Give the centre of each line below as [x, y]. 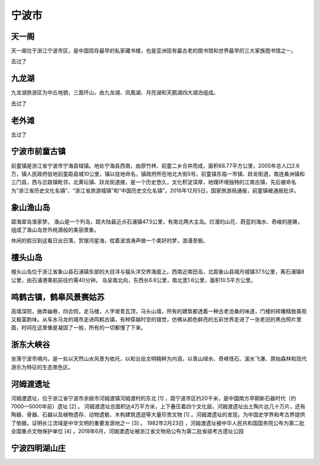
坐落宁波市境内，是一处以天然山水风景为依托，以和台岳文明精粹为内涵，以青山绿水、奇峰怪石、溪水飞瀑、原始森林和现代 [159, 359]
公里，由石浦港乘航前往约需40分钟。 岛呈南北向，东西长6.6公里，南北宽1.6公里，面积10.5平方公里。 [133, 280]
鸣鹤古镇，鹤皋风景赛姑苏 [58, 297]
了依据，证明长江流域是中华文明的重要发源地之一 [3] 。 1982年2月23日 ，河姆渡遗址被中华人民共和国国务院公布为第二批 [158, 423]
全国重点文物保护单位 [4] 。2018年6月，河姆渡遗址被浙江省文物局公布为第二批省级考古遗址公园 [127, 431]
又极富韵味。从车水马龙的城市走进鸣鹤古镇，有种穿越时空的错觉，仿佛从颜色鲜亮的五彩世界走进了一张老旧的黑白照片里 [156, 319]
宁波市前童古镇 [38, 151]
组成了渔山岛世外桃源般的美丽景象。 [55, 230]
